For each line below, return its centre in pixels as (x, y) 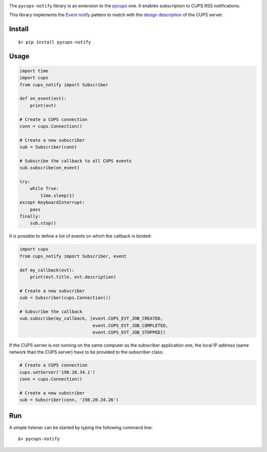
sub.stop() (43, 223)
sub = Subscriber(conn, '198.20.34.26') (69, 400)
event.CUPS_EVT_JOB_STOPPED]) (129, 332)
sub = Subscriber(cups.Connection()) (65, 298)
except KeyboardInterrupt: (52, 202)
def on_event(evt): (43, 99)
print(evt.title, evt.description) (73, 277)
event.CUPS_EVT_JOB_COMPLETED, (130, 325)
